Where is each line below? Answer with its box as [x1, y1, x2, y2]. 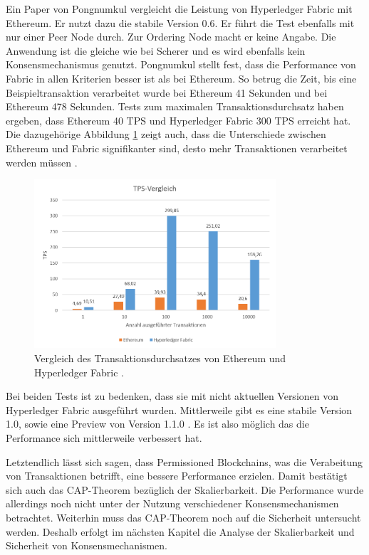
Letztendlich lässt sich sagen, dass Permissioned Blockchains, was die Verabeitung [6, 454, 363, 469]
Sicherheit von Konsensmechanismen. [6, 538, 167, 553]
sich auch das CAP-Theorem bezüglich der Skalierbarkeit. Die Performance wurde [6, 482, 364, 497]
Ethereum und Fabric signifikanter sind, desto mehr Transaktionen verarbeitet [6, 140, 348, 155]
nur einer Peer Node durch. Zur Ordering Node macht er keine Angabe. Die [6, 29, 336, 44]
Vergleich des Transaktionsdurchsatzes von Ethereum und [34, 351, 286, 366]
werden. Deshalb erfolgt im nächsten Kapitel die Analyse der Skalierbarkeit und [6, 524, 355, 539]
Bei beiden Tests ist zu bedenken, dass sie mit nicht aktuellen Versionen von [6, 388, 339, 403]
